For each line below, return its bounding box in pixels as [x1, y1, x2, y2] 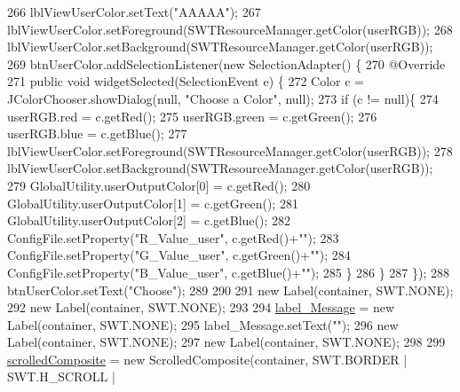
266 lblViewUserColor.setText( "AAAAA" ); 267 [7, 3, 261, 20]
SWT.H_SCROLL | [7, 367, 115, 386]
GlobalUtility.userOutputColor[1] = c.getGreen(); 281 [7, 193, 298, 212]
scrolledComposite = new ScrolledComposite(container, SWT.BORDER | [7, 349, 408, 368]
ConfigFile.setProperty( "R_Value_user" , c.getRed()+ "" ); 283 [7, 228, 339, 247]
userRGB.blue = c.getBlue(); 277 [7, 124, 187, 143]
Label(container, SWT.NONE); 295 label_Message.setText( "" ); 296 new [7, 315, 399, 333]
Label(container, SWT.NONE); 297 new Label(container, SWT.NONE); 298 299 [7, 333, 446, 351]
